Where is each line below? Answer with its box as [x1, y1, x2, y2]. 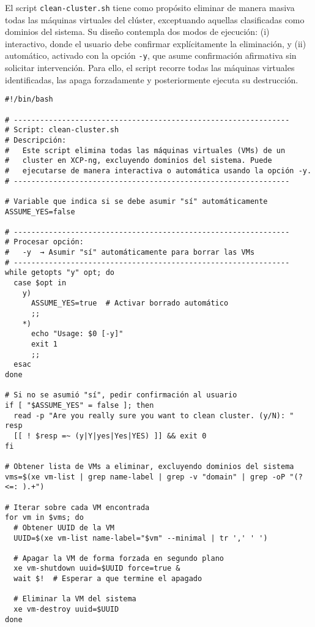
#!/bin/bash [5, 95, 53, 104]
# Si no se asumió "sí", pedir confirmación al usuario [5, 391, 237, 400]
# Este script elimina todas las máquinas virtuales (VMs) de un [5, 146, 286, 155]
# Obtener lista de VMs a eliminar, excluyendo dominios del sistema [5, 462, 294, 471]
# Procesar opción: [5, 238, 84, 247]
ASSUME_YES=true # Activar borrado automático [31, 299, 229, 308]
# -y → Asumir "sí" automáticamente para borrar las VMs [5, 248, 255, 257]
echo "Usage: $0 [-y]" [31, 329, 124, 339]
